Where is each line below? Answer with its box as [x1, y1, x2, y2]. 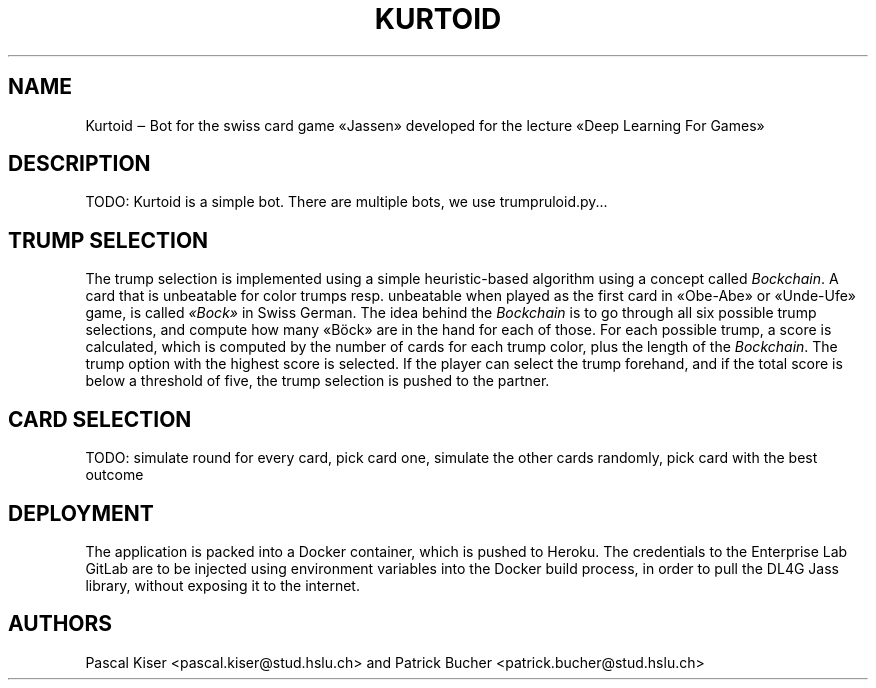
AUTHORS [8, 611, 113, 637]
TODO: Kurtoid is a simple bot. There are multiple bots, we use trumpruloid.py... [85, 193, 608, 211]
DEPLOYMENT [8, 500, 154, 526]
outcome [85, 466, 144, 484]
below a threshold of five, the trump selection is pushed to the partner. [85, 372, 550, 390]
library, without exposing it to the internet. [85, 576, 360, 594]
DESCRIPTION [8, 151, 151, 177]
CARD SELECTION [8, 406, 192, 432]
